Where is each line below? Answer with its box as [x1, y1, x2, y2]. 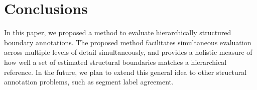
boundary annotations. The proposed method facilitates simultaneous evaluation [4, 37, 251, 47]
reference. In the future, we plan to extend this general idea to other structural [4, 66, 247, 77]
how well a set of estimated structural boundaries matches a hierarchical [4, 56, 227, 67]
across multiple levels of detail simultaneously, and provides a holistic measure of [4, 47, 252, 57]
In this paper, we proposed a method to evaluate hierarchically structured [4, 27, 231, 38]
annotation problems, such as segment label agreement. [4, 76, 174, 87]
